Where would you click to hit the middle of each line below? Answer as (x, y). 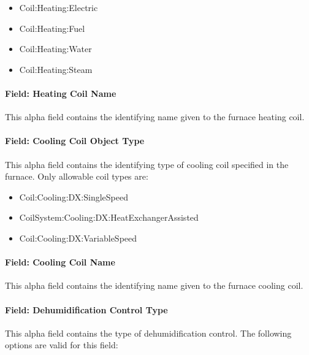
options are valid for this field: (62, 345)
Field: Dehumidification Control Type (86, 309)
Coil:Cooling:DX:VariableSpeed (78, 238)
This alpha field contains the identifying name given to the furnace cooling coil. (154, 285)
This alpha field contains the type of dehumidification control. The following (148, 333)
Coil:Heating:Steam (56, 69)
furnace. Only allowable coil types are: (77, 176)
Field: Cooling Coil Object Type (75, 141)
